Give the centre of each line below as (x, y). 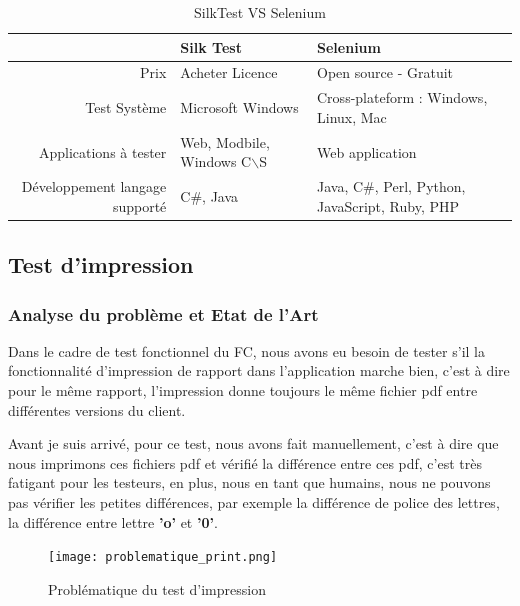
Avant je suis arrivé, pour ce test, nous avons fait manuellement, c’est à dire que (253, 443)
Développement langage (94, 186)
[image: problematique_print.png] (163, 557)
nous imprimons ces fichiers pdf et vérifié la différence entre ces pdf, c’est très (245, 462)
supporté (139, 205)
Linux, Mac (352, 116)
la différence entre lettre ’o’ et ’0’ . (113, 521)
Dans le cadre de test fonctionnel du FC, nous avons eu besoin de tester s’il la (246, 350)
